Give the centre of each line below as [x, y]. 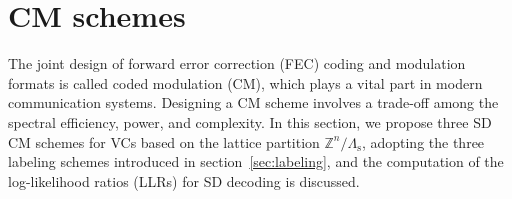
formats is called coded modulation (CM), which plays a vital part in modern [245, 82]
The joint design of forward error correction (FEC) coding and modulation [237, 63]
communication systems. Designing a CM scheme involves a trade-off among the [253, 102]
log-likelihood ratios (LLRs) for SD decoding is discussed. [184, 180]
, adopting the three [423, 141]
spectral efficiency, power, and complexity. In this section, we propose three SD [250, 121]
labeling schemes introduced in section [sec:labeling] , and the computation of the [256, 161]
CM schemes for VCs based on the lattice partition [164, 141]
